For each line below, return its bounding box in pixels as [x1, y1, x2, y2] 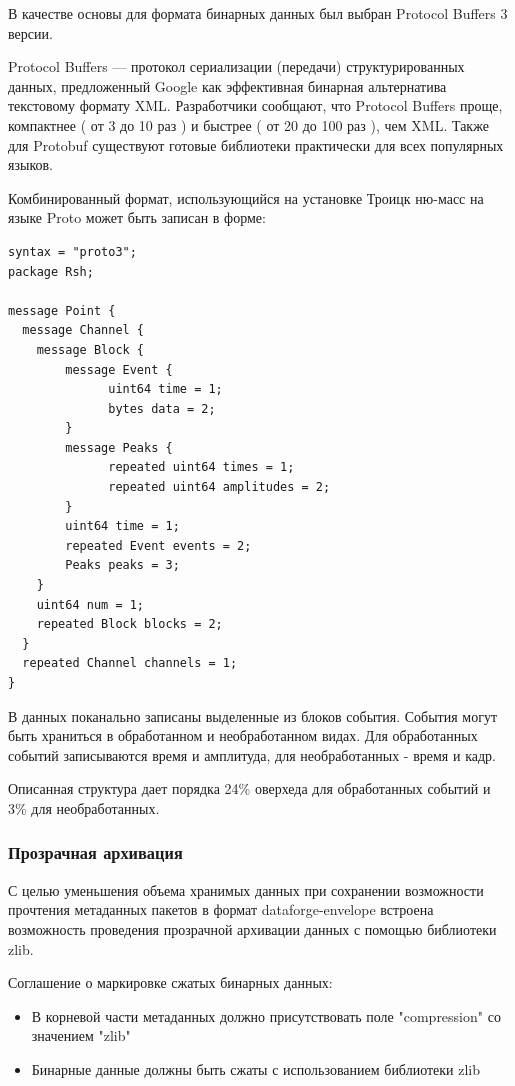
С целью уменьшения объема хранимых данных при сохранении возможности [8, 879, 484, 900]
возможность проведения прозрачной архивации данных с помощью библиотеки [8, 918, 497, 939]
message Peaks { [65, 440, 173, 455]
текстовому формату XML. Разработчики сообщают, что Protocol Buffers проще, [8, 95, 503, 116]
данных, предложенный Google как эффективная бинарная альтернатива [8, 75, 447, 96]
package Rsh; [8, 264, 94, 279]
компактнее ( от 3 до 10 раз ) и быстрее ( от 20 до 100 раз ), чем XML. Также [8, 114, 489, 135]
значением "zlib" [31, 1025, 131, 1046]
